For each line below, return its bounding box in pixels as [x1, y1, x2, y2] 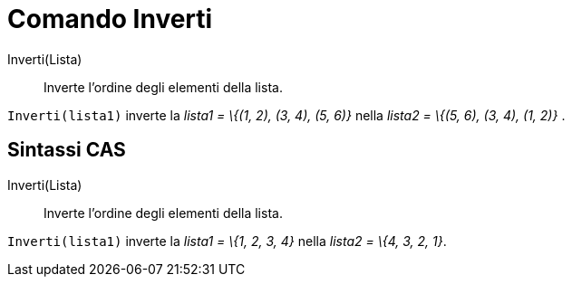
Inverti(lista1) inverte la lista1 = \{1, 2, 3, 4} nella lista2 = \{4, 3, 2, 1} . [7, 232, 447, 249]
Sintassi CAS [7, 138, 126, 162]
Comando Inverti [7, 4, 213, 34]
